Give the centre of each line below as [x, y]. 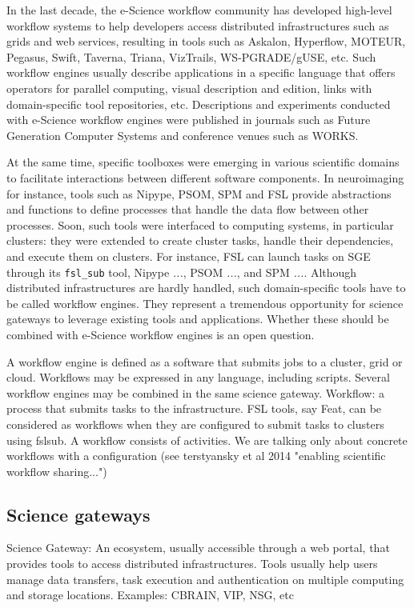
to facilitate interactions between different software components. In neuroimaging [205, 177]
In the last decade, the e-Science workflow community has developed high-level [199, 10]
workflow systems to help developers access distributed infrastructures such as [198, 25]
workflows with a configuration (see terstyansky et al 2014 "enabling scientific [196, 456]
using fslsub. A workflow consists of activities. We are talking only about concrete [207, 440]
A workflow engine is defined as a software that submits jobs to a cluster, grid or [205, 361]
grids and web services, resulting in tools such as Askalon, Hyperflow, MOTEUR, [206, 41]
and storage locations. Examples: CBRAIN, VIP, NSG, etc [150, 595]
